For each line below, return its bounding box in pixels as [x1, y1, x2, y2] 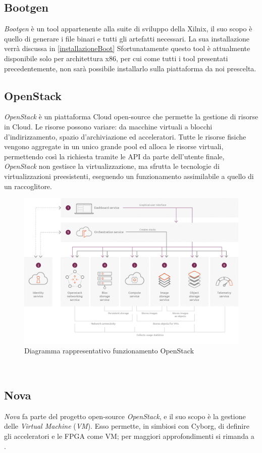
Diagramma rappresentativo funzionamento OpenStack [24, 345, 194, 356]
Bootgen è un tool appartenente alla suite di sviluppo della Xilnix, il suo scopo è [4, 23, 252, 34]
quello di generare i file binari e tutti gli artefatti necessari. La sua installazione [4, 33, 250, 43]
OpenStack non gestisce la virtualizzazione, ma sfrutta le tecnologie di [4, 161, 220, 171]
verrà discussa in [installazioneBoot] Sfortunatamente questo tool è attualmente [4, 43, 250, 54]
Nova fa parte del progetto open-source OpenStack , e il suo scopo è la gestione [4, 411, 246, 421]
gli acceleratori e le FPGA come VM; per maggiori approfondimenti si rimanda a [4, 431, 254, 441]
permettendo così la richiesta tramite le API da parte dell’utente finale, [4, 151, 225, 161]
